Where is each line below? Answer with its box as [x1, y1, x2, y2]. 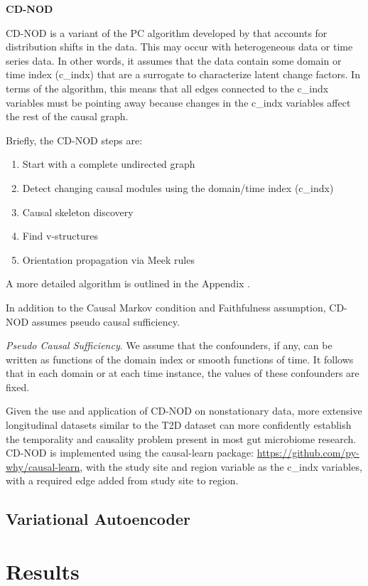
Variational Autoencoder [6, 508, 190, 530]
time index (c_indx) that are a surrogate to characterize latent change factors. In [6, 67, 360, 82]
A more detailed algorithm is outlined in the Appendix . [6, 276, 250, 291]
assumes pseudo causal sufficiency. [31, 314, 180, 329]
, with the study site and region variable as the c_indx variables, [80, 459, 362, 474]
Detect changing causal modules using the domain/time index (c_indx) [22, 180, 334, 195]
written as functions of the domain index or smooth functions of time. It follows [6, 351, 354, 366]
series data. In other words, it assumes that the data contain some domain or [6, 53, 342, 68]
